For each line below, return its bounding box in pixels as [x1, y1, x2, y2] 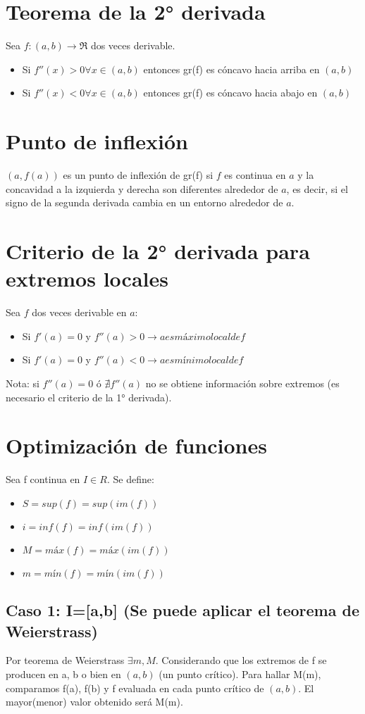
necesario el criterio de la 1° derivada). [6, 389, 172, 404]
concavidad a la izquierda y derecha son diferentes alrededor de [6, 181, 278, 196]
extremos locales [6, 264, 168, 293]
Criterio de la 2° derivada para [6, 237, 310, 265]
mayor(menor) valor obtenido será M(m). [6, 694, 183, 709]
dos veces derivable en [32, 305, 127, 320]
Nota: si [6, 375, 39, 390]
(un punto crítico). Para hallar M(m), [159, 667, 321, 681]
